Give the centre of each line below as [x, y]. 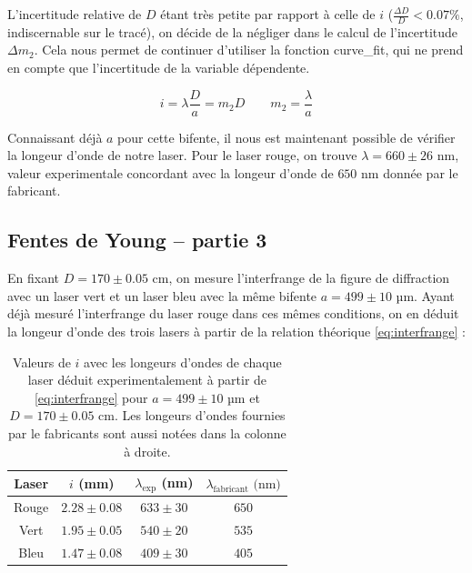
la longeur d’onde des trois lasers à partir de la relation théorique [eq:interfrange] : [236, 332]
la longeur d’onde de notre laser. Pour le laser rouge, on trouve [182, 155]
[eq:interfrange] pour [91, 397]
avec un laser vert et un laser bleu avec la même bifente [162, 295]
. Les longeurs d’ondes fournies [200, 415]
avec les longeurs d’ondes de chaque [183, 362]
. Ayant [434, 295]
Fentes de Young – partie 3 [137, 240]
